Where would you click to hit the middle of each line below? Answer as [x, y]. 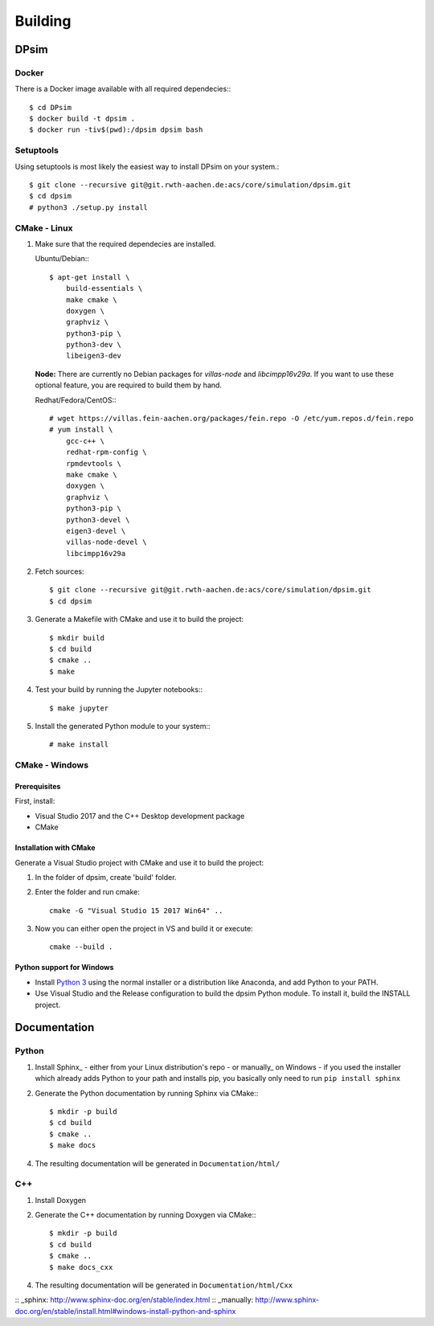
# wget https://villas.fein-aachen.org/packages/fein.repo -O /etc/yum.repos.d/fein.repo [231, 419]
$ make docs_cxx [81, 1267]
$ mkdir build [77, 638]
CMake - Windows [51, 765]
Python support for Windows [64, 968]
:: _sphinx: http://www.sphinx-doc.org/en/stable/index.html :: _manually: [134, 1300]
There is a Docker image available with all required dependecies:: [123, 89]
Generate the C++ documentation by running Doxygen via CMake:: [145, 1215]
